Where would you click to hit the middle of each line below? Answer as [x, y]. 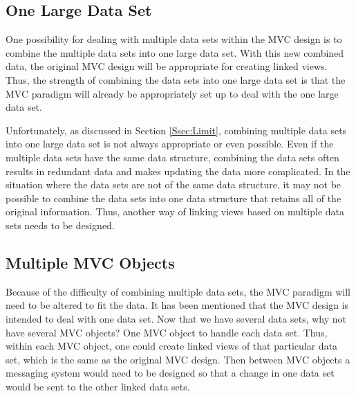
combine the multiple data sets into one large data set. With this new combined [175, 52]
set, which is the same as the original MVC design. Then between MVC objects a [178, 359]
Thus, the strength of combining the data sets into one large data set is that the [176, 79]
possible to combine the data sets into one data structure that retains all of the [174, 198]
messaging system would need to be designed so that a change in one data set [170, 373]
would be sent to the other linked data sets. [98, 386]
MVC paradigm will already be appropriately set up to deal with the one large [172, 93]
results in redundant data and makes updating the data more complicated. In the [178, 171]
